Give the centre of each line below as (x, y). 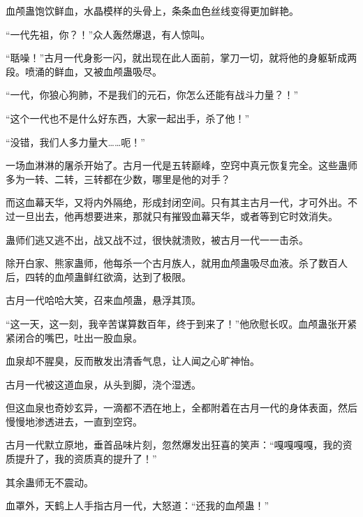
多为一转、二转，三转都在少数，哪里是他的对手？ (118, 179)
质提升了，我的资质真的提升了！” (81, 459)
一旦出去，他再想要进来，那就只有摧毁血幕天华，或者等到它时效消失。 (176, 216)
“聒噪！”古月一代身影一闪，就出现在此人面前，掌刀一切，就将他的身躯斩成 (177, 58)
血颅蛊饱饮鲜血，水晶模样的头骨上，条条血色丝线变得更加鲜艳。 (152, 10)
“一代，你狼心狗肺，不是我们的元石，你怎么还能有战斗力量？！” (152, 95)
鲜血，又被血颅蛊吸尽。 (108, 71)
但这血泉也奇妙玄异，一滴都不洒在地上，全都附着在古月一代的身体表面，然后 (181, 408)
